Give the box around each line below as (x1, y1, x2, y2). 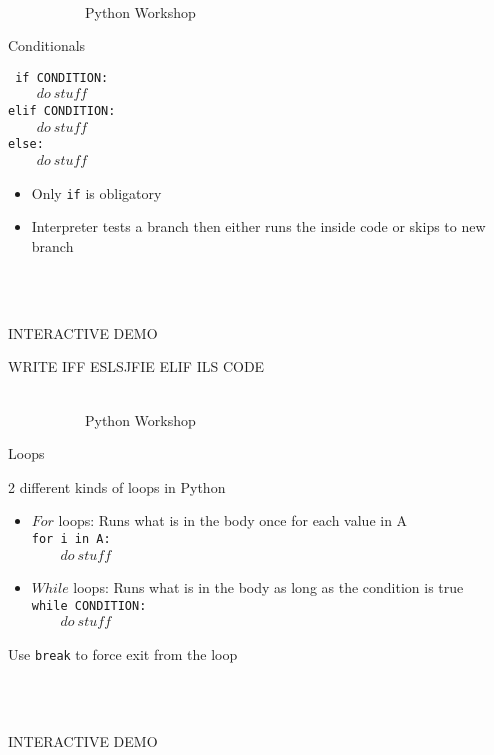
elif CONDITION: (8, 104, 116, 119)
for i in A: (31, 531, 111, 546)
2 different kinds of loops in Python (8, 476, 226, 497)
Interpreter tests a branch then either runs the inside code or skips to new (31, 216, 486, 237)
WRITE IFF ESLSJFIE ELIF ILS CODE (8, 356, 265, 377)
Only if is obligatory (31, 182, 162, 203)
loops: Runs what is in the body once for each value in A (58, 510, 408, 531)
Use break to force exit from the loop (8, 644, 238, 665)
